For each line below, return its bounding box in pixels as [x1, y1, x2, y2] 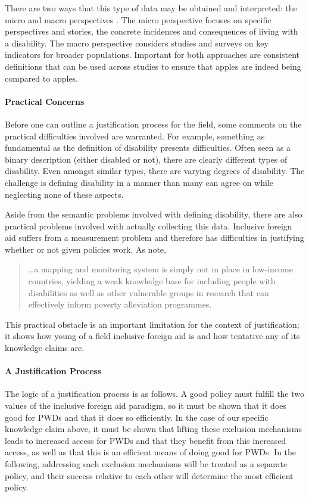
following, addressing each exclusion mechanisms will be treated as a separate [5, 458, 288, 470]
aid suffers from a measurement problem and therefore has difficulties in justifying [5, 231, 304, 244]
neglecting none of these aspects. [5, 188, 124, 200]
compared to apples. [5, 72, 79, 84]
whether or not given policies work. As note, [5, 243, 166, 255]
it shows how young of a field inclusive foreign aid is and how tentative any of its [5, 330, 300, 342]
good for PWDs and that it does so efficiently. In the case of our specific [5, 411, 269, 423]
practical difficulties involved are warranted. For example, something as [5, 129, 265, 142]
